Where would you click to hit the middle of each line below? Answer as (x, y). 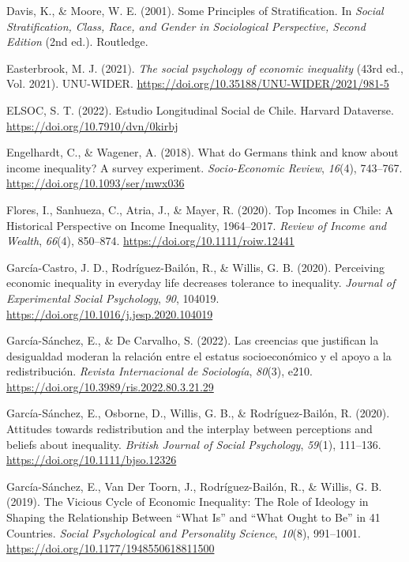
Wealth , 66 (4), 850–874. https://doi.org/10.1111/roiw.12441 (150, 241)
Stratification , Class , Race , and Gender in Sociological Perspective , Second (186, 26)
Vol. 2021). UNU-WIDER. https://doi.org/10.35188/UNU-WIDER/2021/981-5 (198, 83)
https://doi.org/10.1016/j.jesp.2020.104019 (110, 313)
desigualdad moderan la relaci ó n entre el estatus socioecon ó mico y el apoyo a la (199, 355)
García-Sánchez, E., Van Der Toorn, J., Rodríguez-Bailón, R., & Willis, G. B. (194, 486)
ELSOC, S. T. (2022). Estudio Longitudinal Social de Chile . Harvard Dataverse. (200, 109)
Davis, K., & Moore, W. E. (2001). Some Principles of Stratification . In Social (195, 10)
